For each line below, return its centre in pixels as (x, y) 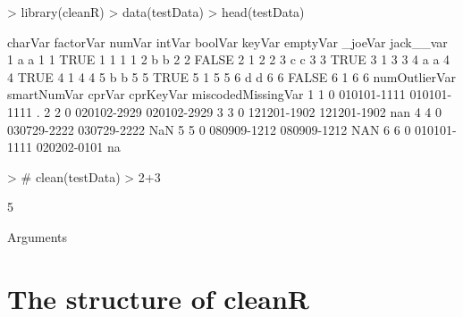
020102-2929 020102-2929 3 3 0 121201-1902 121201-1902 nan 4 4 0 (259, 111)
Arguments (38, 236)
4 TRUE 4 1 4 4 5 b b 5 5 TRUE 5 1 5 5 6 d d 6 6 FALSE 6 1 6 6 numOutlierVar (231, 76)
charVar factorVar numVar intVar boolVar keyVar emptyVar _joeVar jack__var (227, 42)
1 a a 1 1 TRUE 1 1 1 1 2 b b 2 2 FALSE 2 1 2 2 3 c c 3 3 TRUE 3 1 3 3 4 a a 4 (229, 59)
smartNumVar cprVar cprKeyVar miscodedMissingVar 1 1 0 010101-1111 (206, 94)
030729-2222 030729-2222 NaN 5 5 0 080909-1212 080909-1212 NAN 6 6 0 (209, 129)
